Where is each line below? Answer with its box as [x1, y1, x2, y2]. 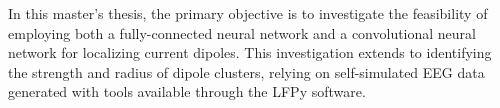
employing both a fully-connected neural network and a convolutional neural [8, 22, 477, 43]
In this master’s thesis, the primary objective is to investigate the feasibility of [8, 3, 488, 23]
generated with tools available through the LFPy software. [8, 81, 366, 102]
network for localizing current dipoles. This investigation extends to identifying [8, 42, 492, 63]
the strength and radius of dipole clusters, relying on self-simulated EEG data [8, 61, 485, 82]
